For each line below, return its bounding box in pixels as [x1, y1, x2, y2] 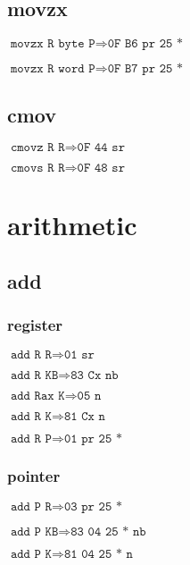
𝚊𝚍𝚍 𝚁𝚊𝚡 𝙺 [10, 389, 65, 402]
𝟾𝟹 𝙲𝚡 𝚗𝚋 [70, 368, 119, 382]
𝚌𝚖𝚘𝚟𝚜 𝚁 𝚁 [10, 162, 65, 175]
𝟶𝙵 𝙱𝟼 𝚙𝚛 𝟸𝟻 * [107, 38, 184, 51]
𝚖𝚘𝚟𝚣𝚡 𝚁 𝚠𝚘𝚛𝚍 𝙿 [10, 63, 95, 76]
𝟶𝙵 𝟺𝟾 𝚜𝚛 [77, 162, 126, 175]
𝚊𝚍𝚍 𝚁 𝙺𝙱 [10, 368, 59, 382]
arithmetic [7, 206, 137, 242]
